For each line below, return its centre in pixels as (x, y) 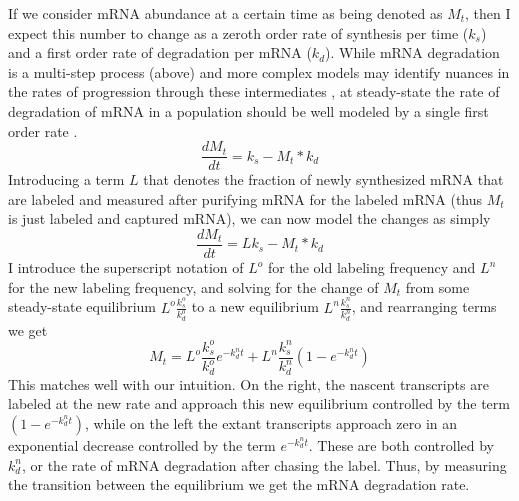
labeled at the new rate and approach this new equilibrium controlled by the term (259, 403)
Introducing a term (66, 179)
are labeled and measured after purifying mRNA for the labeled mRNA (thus (245, 198)
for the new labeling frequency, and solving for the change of (193, 286)
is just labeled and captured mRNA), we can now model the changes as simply (249, 218)
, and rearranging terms (424, 306)
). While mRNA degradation (412, 52)
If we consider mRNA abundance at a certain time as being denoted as (225, 13)
